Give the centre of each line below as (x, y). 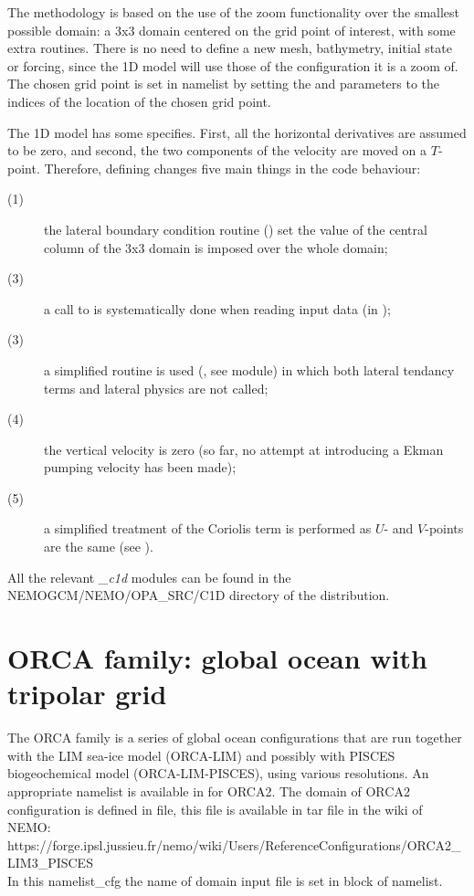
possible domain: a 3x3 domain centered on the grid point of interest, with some (232, 30)
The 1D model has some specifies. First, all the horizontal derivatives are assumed (237, 132)
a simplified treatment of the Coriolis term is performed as (208, 528)
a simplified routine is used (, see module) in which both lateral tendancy (249, 369)
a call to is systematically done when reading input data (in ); (217, 308)
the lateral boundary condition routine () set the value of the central (236, 229)
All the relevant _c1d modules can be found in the (149, 577)
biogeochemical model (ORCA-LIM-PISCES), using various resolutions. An (218, 773)
